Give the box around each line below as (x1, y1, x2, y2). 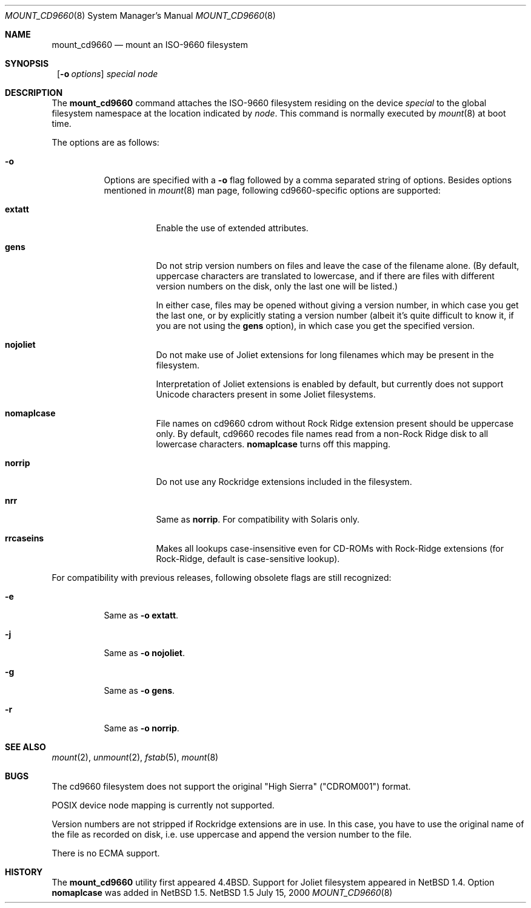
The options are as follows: (52, 137, 159, 147)
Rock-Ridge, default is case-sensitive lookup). (156, 554, 340, 564)
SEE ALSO (5, 742, 46, 752)
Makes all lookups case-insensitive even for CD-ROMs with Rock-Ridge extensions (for (156, 543, 504, 554)
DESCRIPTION (5, 87, 63, 98)
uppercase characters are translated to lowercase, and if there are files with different (156, 271, 495, 281)
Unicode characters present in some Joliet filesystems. (156, 389, 376, 399)
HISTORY (5, 867, 43, 877)
